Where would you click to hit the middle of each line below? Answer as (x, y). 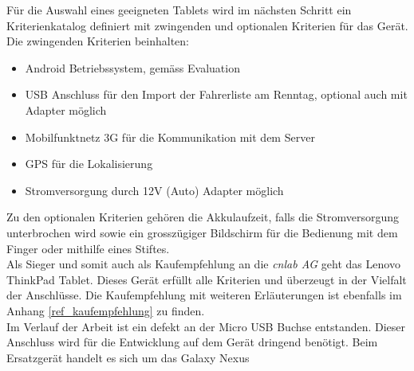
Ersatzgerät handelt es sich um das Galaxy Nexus (128, 357)
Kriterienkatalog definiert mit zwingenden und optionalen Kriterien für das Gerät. (207, 25)
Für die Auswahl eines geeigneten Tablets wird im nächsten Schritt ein (179, 10)
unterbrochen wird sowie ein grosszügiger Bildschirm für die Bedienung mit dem (202, 232)
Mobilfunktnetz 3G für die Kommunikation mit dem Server (170, 137)
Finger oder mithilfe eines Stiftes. (88, 248)
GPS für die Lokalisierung (89, 164)
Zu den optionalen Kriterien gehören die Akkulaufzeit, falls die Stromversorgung (203, 217)
